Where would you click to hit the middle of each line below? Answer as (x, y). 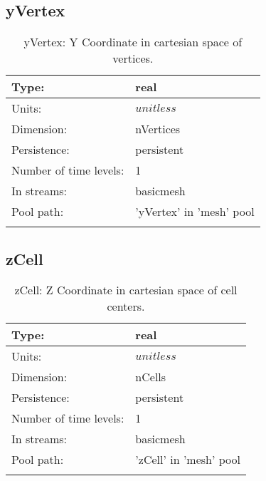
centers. (126, 306)
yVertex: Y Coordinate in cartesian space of (133, 42)
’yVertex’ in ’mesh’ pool (195, 212)
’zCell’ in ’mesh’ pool (188, 460)
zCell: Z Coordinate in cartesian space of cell (126, 290)
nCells (151, 377)
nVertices (158, 129)
